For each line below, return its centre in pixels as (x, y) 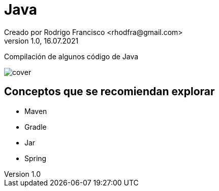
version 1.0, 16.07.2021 (41, 41)
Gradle (36, 127)
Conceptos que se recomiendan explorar (109, 92)
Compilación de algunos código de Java (71, 56)
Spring (36, 158)
